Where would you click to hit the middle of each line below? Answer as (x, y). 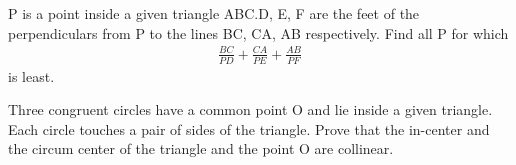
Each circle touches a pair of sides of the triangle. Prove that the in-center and (249, 128)
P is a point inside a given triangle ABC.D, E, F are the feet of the (214, 13)
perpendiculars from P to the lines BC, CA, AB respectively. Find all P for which (258, 32)
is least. (31, 75)
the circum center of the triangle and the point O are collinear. (201, 148)
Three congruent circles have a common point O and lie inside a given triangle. (250, 109)
